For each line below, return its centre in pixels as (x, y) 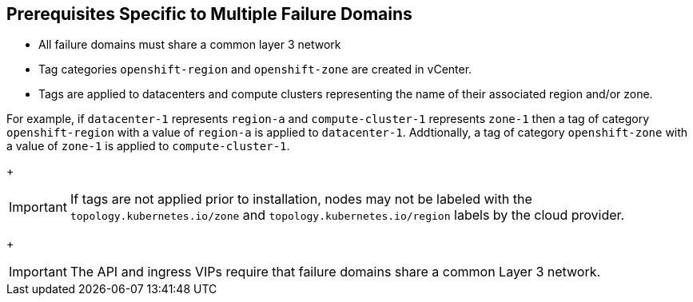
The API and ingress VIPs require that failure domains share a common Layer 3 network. (335, 272)
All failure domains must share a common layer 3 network (190, 45)
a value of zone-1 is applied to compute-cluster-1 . (148, 146)
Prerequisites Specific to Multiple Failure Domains (209, 14)
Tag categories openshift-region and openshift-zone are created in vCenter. (255, 70)
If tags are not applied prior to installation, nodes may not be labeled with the (301, 199)
